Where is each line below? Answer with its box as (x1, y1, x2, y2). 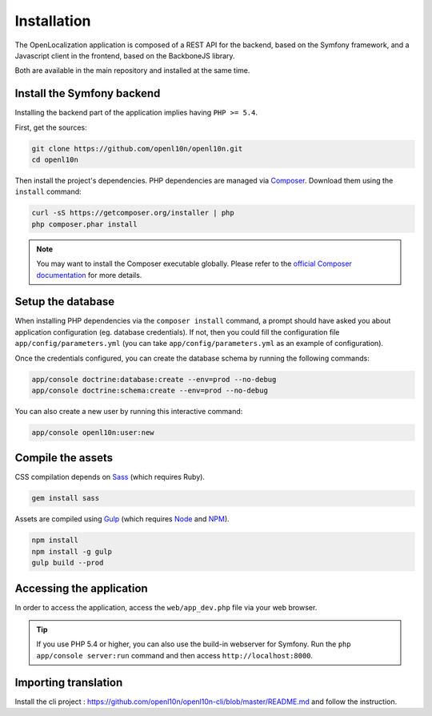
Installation (14, 12, 91, 30)
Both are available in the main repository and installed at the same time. (14, 66, 250, 75)
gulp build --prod (31, 558, 104, 568)
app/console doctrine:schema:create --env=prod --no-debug (31, 385, 268, 395)
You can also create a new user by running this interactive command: (14, 406, 243, 416)
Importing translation (14, 675, 123, 689)
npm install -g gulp (31, 547, 112, 556)
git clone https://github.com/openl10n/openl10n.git (31, 144, 243, 153)
